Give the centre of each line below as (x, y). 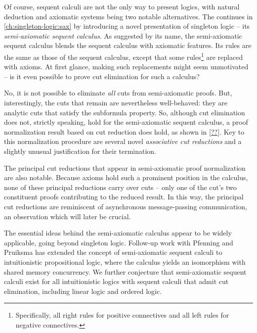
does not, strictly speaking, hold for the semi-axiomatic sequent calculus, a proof (126, 122)
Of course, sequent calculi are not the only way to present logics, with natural (122, 6)
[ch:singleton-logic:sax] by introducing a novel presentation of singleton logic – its (127, 26)
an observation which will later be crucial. (67, 216)
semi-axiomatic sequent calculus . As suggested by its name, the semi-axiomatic (123, 35)
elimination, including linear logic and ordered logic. (83, 291)
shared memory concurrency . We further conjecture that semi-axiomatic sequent (125, 271)
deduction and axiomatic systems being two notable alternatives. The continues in (128, 16)
